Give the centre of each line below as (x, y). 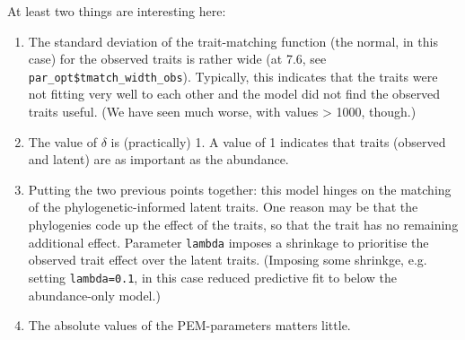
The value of (63, 141)
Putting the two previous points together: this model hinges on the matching (240, 189)
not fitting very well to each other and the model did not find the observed (234, 94)
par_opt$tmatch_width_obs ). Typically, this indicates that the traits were (233, 76)
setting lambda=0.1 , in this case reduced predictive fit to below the (213, 277)
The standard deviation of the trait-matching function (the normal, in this (233, 41)
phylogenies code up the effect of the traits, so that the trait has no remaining (243, 224)
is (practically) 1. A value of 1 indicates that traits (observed (278, 141)
